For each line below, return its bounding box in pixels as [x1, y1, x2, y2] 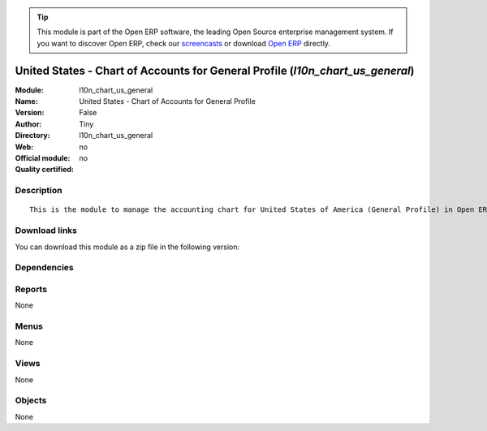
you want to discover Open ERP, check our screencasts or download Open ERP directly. [37, 38, 330, 48]
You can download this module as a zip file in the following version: [15, 242, 240, 252]
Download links [15, 225, 77, 236]
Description [15, 185, 62, 196]
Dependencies [15, 262, 75, 274]
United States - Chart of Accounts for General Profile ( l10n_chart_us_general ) [15, 63, 415, 77]
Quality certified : [15, 165, 75, 175]
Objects [15, 394, 47, 406]
